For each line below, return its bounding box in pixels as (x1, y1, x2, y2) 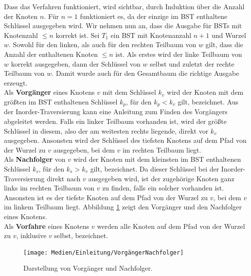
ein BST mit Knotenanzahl (110, 30, 192, 40)
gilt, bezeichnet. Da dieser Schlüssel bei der (90, 163, 219, 173)
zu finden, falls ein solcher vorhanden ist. (102, 183, 224, 193)
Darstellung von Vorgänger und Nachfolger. (23, 263, 153, 273)
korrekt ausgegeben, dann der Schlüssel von (11, 58, 141, 69)
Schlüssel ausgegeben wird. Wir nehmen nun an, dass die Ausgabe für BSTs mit (4, 20, 242, 31)
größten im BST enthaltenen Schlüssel (4, 96, 118, 106)
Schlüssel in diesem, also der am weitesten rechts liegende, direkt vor (4, 125, 209, 136)
